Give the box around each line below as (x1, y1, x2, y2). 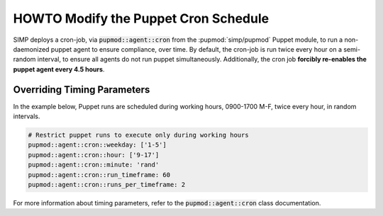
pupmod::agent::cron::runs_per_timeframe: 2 (28, 181, 186, 188)
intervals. (13, 112, 40, 120)
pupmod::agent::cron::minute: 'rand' (28, 161, 160, 169)
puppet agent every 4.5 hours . (13, 64, 105, 74)
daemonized (13, 45, 50, 53)
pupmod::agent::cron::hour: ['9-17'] (28, 151, 160, 159)
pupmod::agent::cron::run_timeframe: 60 (28, 171, 170, 178)
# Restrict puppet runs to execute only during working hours (28, 131, 249, 139)
